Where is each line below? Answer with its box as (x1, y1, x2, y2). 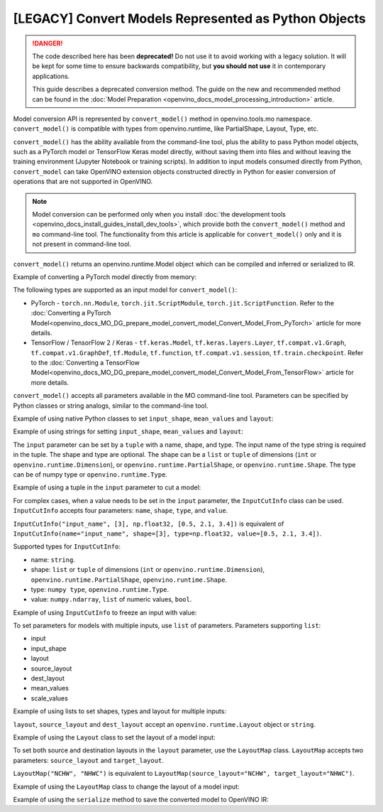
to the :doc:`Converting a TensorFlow (30, 359, 140, 367)
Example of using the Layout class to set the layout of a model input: (13, 732, 216, 742)
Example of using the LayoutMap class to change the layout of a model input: (13, 782, 240, 791)
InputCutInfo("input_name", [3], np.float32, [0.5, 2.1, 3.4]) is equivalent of (13, 519, 284, 528)
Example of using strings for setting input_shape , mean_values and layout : (13, 427, 244, 436)
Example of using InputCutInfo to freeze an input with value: (13, 608, 197, 617)
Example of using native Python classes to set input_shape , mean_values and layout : (13, 414, 274, 423)
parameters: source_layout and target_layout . (13, 756, 165, 764)
